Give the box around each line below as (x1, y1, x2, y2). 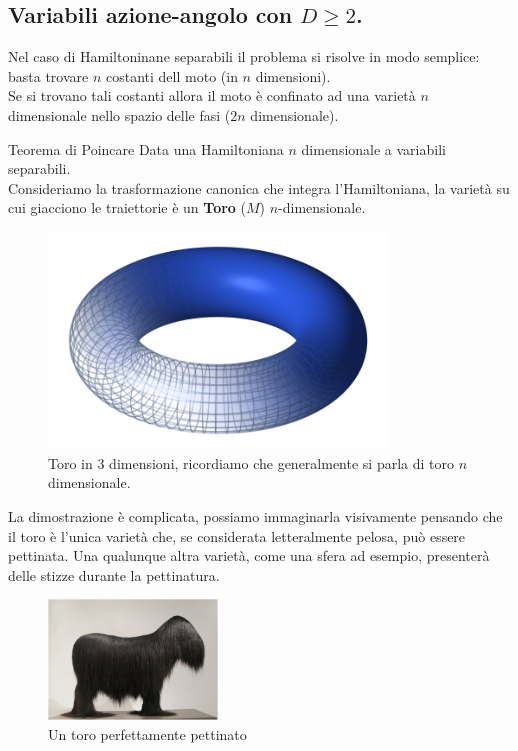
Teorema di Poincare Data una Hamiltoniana (8, 138, 284, 159)
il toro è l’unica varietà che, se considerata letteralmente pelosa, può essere (8, 525, 466, 546)
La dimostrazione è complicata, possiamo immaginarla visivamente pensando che (8, 505, 503, 526)
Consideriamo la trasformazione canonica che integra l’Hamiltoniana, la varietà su (8, 177, 510, 198)
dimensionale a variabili (301, 138, 446, 159)
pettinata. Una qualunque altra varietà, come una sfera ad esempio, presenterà (8, 545, 490, 566)
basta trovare (8, 65, 89, 86)
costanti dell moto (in (106, 65, 238, 86)
